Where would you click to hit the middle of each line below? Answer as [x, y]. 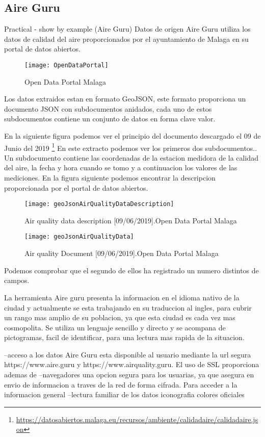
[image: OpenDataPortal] [67, 65]
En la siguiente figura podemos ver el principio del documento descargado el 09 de [132, 136]
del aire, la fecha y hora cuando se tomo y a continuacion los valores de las [121, 168]
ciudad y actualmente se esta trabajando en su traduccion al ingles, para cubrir [128, 307]
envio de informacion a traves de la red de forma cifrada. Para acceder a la [121, 384]
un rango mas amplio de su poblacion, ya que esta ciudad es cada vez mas [120, 317]
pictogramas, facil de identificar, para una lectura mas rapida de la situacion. [124, 337]
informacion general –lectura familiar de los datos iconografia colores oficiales [124, 394]
